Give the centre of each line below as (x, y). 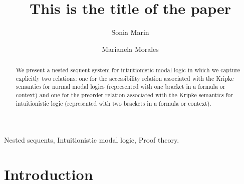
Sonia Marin (130, 32)
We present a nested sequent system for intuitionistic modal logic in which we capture (128, 70)
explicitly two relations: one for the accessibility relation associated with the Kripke (125, 78)
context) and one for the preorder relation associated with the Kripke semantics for (124, 95)
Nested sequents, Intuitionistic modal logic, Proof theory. (92, 140)
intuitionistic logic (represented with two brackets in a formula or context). (113, 103)
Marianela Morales (130, 49)
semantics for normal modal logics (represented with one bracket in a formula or (120, 87)
